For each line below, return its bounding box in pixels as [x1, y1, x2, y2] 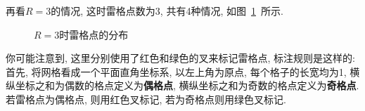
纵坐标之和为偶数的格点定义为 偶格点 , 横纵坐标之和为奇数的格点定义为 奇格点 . [6, 78, 359, 93]
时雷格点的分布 [59, 27, 129, 41]
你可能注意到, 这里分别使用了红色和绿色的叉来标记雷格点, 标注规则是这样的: [6, 51, 355, 65]
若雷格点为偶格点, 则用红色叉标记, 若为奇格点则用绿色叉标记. [6, 91, 286, 106]
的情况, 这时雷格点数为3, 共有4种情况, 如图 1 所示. [51, 4, 283, 18]
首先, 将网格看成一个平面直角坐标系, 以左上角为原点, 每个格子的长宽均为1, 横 [6, 64, 360, 79]
